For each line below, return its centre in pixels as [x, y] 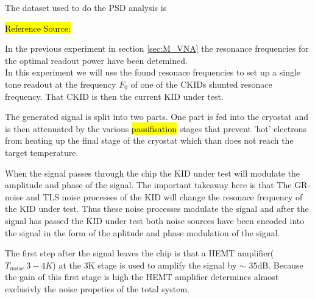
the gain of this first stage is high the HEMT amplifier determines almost [142, 277]
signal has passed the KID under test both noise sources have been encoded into [155, 220]
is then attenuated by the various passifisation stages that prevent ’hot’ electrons [156, 128]
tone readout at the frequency [61, 84]
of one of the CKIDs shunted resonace [201, 84]
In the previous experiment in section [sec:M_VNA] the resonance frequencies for [157, 48]
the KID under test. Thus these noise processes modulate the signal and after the [157, 209]
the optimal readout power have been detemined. [96, 60]
